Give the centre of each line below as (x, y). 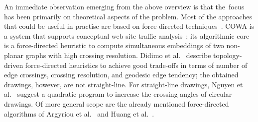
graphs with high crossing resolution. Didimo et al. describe (118, 55)
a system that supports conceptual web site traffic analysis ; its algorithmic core (127, 35)
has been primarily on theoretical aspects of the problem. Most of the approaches (128, 16)
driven (14, 65)
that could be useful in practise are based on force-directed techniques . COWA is (129, 26)
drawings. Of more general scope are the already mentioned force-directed (117, 103)
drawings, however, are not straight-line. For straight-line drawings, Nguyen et (124, 84)
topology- (228, 55)
